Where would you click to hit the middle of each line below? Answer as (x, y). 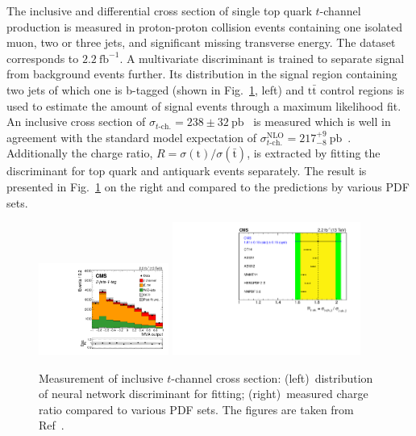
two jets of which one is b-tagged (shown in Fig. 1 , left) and (156, 89)
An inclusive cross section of (76, 122)
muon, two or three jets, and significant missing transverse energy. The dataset (201, 42)
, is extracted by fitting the (314, 153)
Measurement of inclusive (101, 377)
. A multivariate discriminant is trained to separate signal (262, 58)
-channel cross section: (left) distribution (272, 377)
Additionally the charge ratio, (80, 153)
